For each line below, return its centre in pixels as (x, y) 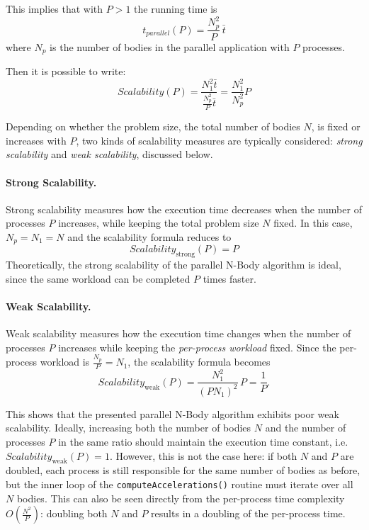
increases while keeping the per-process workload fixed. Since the (197, 347)
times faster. (229, 278)
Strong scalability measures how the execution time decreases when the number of (184, 209)
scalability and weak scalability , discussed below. (109, 154)
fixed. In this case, (313, 223)
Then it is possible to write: (66, 71)
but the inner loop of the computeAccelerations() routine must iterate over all (180, 484)
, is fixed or (336, 126)
